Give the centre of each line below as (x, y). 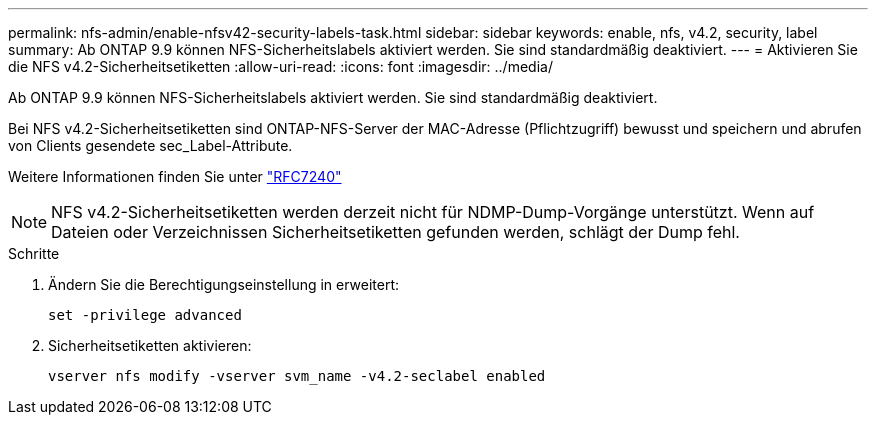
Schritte (34, 253)
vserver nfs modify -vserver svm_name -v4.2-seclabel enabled (297, 376)
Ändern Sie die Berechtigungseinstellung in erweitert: (224, 284)
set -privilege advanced (145, 315)
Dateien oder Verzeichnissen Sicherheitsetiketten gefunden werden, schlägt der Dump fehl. (395, 232)
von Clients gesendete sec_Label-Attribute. (150, 145)
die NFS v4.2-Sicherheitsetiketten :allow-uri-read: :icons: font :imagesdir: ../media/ (280, 66)
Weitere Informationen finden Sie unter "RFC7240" (175, 176)
